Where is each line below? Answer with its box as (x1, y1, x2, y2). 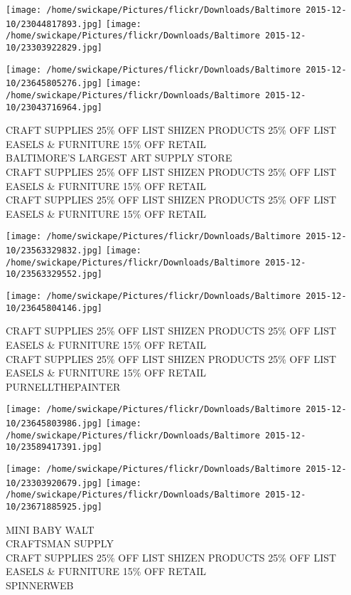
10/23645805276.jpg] (6, 78, 103, 89)
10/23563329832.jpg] (6, 246, 103, 256)
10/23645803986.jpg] (6, 418, 103, 428)
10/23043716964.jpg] (6, 102, 103, 112)
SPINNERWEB (6, 577, 74, 592)
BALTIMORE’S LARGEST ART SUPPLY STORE (6, 150, 232, 165)
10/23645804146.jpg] (6, 302, 103, 313)
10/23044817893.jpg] (6, 19, 103, 29)
